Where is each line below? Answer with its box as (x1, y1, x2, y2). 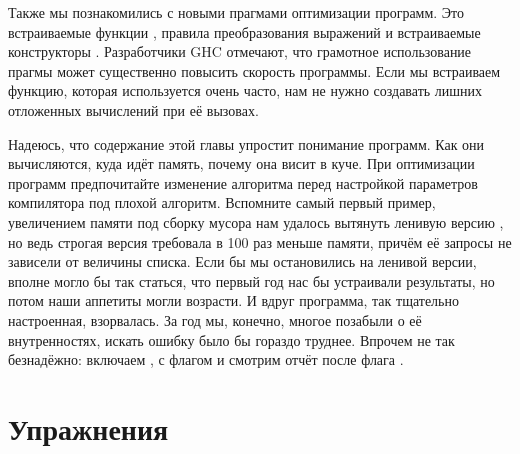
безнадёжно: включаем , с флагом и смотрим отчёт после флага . (8, 349, 404, 370)
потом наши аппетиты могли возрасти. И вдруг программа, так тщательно (8, 290, 459, 311)
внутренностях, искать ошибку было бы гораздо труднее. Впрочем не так (8, 329, 455, 350)
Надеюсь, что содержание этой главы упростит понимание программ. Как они (8, 133, 485, 154)
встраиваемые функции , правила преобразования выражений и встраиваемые (8, 21, 481, 42)
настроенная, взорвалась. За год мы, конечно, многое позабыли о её (8, 309, 422, 330)
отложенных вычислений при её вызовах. (8, 99, 259, 120)
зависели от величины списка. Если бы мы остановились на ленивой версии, (8, 251, 477, 272)
